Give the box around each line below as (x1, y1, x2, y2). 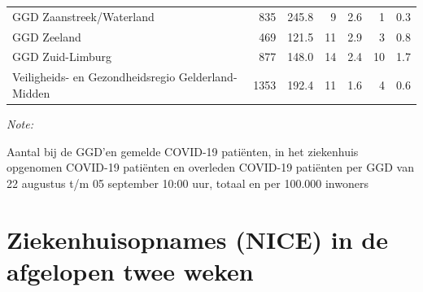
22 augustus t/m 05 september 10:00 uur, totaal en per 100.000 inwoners (7, 174, 368, 191)
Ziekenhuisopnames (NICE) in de (7, 222, 389, 255)
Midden (12, 84, 50, 101)
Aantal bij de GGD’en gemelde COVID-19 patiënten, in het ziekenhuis (7, 142, 359, 159)
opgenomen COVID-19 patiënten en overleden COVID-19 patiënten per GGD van (7, 159, 414, 176)
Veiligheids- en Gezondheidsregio (12, 68, 176, 85)
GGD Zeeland (12, 28, 81, 45)
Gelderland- (178, 68, 238, 85)
